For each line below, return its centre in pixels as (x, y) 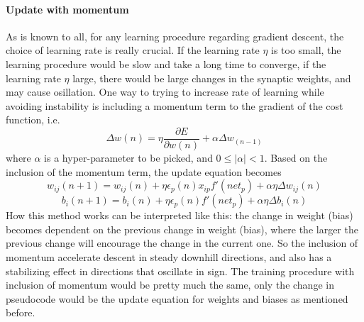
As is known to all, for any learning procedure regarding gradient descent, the (175, 36)
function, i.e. (33, 120)
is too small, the (306, 50)
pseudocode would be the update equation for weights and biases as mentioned (177, 298)
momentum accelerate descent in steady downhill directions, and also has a (169, 256)
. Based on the (296, 158)
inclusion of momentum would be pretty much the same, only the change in (170, 285)
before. (21, 312)
